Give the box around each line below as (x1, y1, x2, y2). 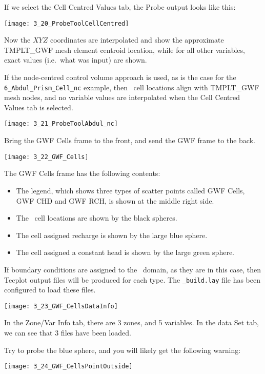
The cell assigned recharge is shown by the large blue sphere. (16, 229, 208, 240)
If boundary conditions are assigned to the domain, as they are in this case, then (4, 264, 261, 274)
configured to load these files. (4, 284, 96, 295)
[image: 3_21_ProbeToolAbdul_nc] (4, 120, 118, 128)
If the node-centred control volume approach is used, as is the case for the (4, 72, 236, 83)
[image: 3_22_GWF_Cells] (4, 153, 89, 161)
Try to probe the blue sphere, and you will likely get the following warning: (4, 344, 241, 355)
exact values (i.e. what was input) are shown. (4, 54, 147, 65)
